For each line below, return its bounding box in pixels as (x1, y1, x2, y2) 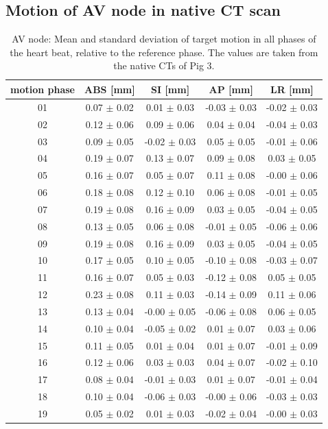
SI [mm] (150, 82, 190, 96)
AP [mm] (209, 82, 253, 96)
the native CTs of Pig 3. (113, 58, 215, 73)
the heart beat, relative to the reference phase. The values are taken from (10, 45, 318, 59)
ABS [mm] (84, 82, 135, 96)
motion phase (10, 82, 75, 96)
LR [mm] (270, 82, 314, 96)
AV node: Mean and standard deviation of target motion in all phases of (12, 32, 316, 46)
